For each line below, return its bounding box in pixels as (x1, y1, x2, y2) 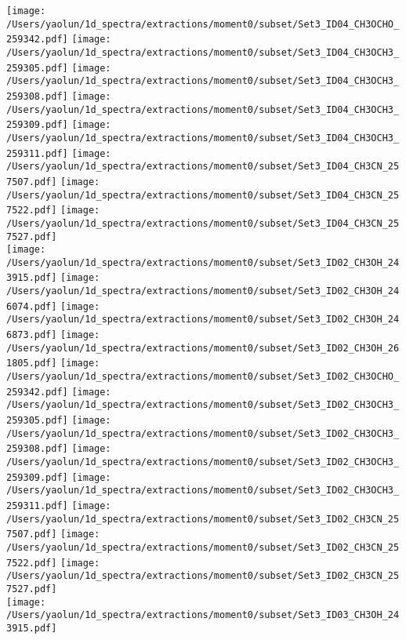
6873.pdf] (6, 329, 57, 341)
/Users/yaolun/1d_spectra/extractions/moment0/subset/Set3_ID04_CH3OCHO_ (6, 18, 400, 30)
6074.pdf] (6, 300, 57, 312)
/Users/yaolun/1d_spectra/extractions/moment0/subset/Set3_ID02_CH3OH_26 (6, 342, 400, 354)
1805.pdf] (6, 358, 57, 369)
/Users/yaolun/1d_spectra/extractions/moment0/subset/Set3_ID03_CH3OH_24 (6, 609, 400, 621)
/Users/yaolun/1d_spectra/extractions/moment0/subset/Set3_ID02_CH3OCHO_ (6, 371, 400, 383)
